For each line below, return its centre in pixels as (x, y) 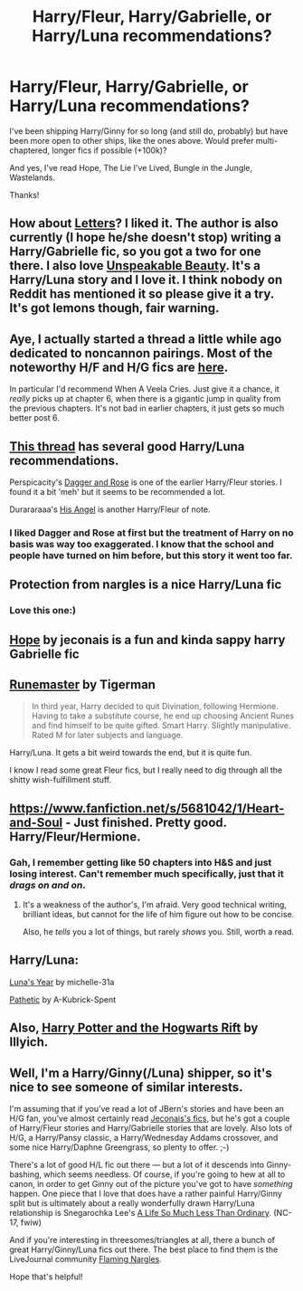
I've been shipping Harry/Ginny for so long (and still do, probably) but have (149, 131)
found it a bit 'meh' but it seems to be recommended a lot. (118, 491)
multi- (267, 140)
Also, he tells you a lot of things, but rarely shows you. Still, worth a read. (158, 932)
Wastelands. (33, 177)
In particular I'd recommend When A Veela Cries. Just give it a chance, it (145, 389)
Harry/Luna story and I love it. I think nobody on (146, 280)
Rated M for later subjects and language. (107, 736)
